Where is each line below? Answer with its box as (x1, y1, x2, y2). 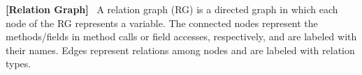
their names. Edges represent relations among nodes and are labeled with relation (6, 42, 355, 57)
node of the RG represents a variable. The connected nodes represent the (6, 15, 318, 30)
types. (6, 56, 31, 71)
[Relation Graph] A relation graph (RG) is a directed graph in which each (6, 2, 338, 16)
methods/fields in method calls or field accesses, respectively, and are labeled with (6, 29, 357, 44)
